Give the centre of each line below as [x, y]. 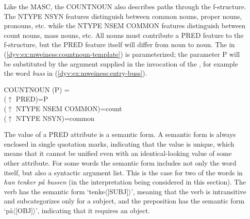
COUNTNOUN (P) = [37, 89]
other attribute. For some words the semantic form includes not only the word [120, 162]
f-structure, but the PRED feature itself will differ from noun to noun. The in [119, 44]
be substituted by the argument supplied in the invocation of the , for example [121, 63]
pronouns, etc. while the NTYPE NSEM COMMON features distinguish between [125, 25]
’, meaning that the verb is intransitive [189, 191]
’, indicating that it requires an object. [93, 210]
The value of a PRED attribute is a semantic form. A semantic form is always [120, 134]
